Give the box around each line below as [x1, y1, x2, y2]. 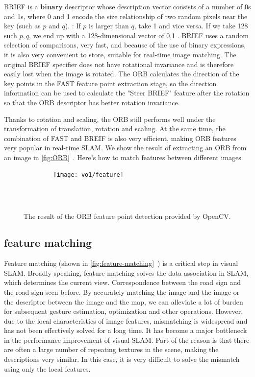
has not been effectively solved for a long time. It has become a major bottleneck [4, 325, 247, 335]
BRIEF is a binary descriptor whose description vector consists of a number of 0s [4, 1, 251, 11]
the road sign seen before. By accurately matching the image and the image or [4, 286, 240, 297]
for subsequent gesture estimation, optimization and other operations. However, [4, 306, 243, 316]
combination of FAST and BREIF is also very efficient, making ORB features [4, 133, 236, 143]
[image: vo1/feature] [53, 171, 124, 178]
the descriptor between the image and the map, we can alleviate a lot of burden [4, 296, 243, 306]
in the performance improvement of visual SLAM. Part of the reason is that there [4, 334, 250, 345]
